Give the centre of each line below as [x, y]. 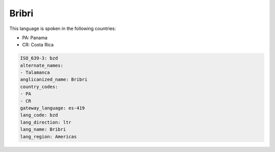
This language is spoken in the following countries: [63, 28]
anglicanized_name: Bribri [54, 80]
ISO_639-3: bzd [39, 58]
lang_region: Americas [48, 136]
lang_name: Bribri [43, 129]
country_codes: [39, 87]
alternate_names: [42, 65]
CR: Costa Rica [38, 45]
